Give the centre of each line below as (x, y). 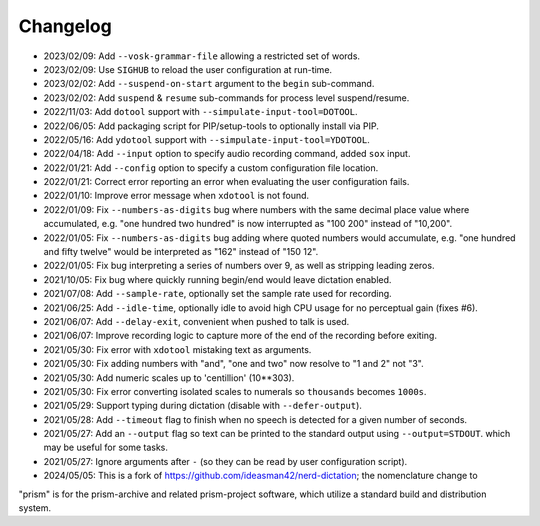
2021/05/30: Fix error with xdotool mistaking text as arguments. (177, 349)
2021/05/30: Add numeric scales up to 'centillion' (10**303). (169, 377)
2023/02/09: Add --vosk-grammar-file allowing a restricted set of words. (201, 56)
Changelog (65, 26)
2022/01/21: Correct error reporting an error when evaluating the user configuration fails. (226, 182)
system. (35, 508)
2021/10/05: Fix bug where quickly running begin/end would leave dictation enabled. (217, 279)
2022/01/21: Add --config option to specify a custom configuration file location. (211, 167)
